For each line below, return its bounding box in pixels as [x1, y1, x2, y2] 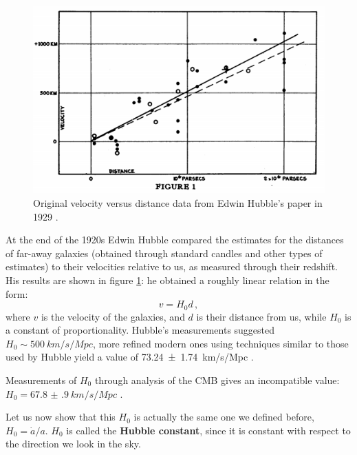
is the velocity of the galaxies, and [41, 309, 185, 323]
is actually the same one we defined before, [133, 410, 314, 424]
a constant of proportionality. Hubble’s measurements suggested [6, 323, 275, 337]
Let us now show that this [6, 410, 116, 424]
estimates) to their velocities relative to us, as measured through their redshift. [6, 259, 338, 274]
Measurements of [6, 373, 77, 387]
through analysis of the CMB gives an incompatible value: [94, 373, 340, 387]
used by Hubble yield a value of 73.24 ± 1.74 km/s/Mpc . [6, 350, 254, 364]
